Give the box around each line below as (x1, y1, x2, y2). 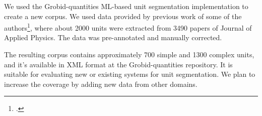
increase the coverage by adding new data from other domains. (4, 78, 198, 89)
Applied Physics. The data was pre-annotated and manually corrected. (4, 32, 222, 43)
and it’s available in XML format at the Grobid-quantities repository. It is (4, 59, 233, 69)
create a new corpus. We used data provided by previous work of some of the (4, 11, 242, 21)
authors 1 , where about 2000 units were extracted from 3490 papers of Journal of (4, 21, 252, 33)
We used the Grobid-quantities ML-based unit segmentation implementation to (4, 1, 248, 11)
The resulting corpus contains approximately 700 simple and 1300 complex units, (4, 49, 254, 60)
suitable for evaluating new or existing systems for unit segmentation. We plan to (4, 69, 255, 79)
